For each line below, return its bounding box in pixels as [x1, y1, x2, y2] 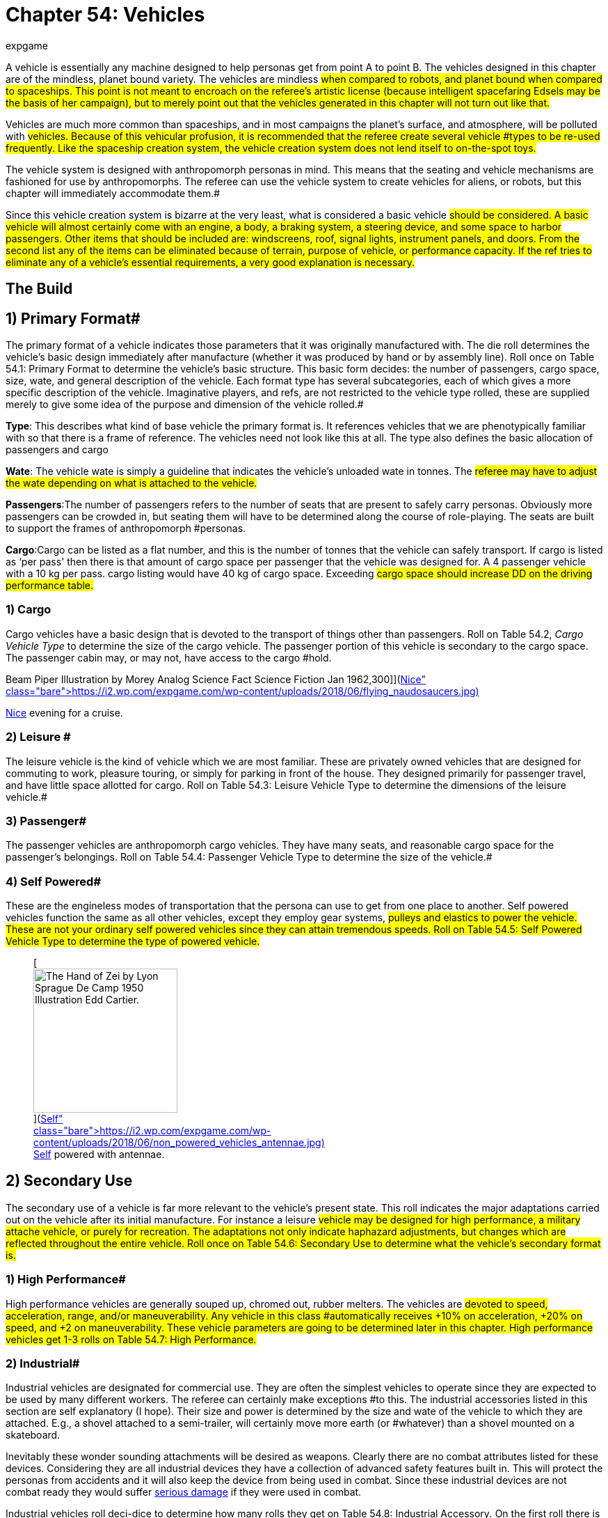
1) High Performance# [6, 1272, 126, 1287]
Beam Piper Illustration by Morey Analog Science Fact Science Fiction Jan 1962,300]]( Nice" [6, 673, 426, 685]
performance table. [6, 579, 94, 592]
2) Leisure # [6, 730, 71, 744]
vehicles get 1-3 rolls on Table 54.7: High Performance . [6, 1333, 257, 1345]
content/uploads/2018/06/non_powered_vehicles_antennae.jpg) [33, 1136, 325, 1149]
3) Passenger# [6, 813, 87, 828]
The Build [6, 280, 73, 298]
